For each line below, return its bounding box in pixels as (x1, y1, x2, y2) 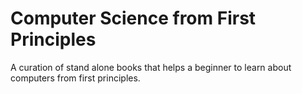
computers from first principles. (10, 72, 141, 84)
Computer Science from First (10, 7, 257, 30)
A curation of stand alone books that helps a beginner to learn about (10, 61, 292, 73)
